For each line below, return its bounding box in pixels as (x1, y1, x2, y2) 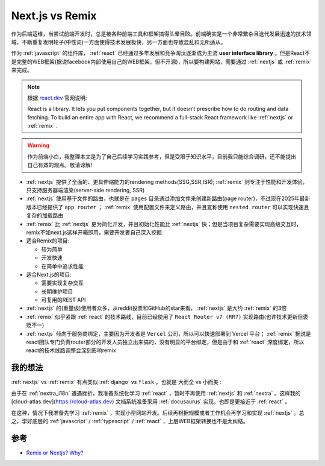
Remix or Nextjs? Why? (26, 449, 84, 456)
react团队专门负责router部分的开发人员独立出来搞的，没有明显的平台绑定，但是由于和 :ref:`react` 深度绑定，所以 (26, 338, 305, 346)
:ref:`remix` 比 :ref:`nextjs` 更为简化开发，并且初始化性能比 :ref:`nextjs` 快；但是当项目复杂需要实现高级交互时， (26, 220, 302, 227)
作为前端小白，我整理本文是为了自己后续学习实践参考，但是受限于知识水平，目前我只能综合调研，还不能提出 (27, 153, 296, 160)
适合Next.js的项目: (26, 271, 72, 278)
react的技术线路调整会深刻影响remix (26, 347, 117, 354)
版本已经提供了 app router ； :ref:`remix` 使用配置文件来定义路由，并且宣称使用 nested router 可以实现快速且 (26, 203, 309, 210)
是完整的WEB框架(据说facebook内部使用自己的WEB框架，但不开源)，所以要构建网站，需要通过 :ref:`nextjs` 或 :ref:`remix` (11, 58, 312, 65)
